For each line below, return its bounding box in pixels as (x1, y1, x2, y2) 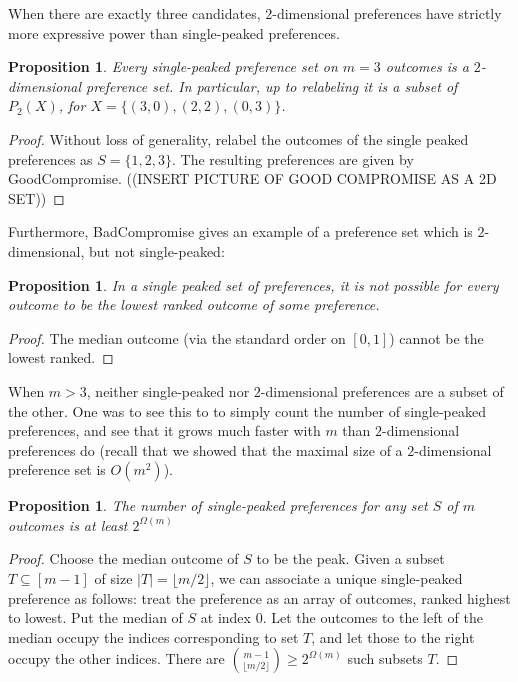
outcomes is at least (8, 514, 128, 535)
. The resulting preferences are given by (171, 148, 414, 169)
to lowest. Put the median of (8, 607, 183, 628)
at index (200, 607, 251, 628)
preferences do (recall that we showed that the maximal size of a (8, 439, 403, 460)
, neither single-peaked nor (86, 380, 250, 401)
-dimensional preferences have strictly (272, 3, 502, 23)
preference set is (8, 459, 106, 480)
